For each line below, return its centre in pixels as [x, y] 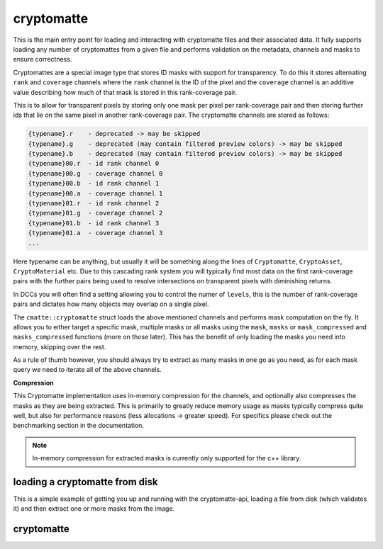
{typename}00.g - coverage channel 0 [95, 173]
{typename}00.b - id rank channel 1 [94, 183]
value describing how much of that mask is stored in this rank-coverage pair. [125, 92]
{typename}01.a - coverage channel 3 [95, 233]
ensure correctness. [43, 60]
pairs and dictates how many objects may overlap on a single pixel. [111, 304]
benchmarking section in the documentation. [79, 426]
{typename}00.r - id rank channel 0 [94, 164]
